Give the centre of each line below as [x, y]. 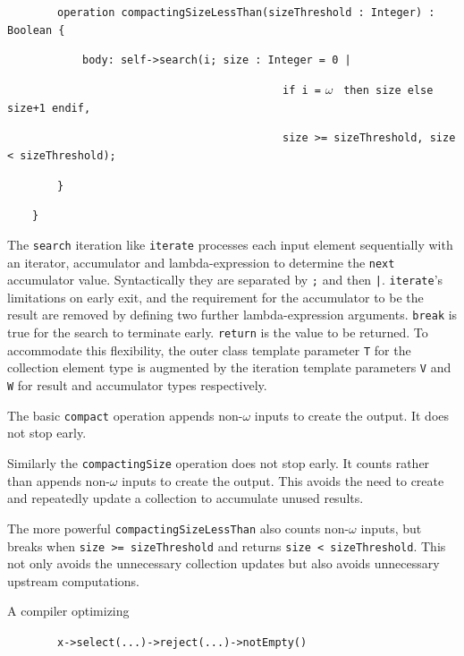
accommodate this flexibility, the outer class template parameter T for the [209, 349]
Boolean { [36, 30]
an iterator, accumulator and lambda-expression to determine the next [201, 262]
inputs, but [391, 528]
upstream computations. [73, 580]
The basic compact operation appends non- [125, 415]
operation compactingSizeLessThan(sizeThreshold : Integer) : [246, 13]
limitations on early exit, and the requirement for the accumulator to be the [215, 297]
